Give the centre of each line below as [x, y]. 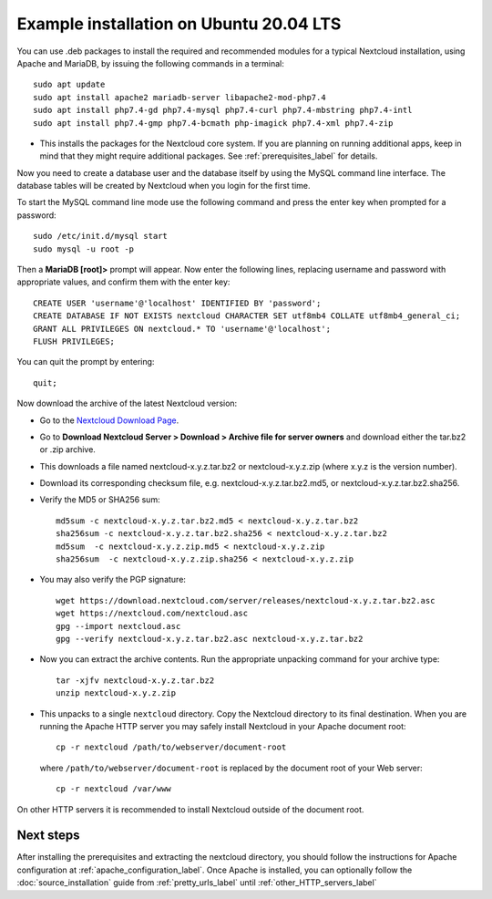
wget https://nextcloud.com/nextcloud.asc [152, 614]
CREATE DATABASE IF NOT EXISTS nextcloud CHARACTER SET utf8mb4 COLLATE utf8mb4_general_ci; [247, 316]
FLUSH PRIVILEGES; [74, 341]
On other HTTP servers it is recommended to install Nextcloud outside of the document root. [190, 809]
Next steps [48, 836]
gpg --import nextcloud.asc [118, 626]
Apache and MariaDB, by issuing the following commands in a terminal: [150, 63]
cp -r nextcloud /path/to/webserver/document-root [171, 747]
